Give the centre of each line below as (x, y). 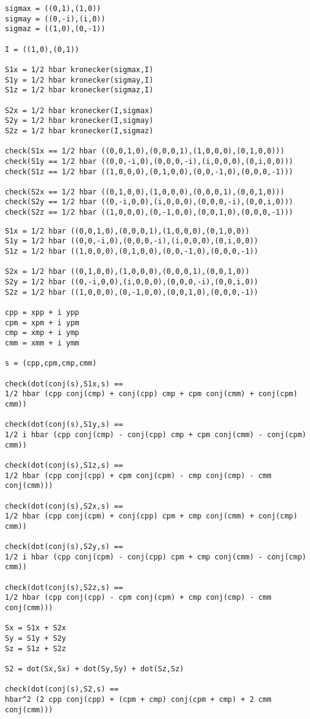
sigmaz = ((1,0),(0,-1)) (55, 29)
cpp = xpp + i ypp (42, 313)
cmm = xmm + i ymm (42, 343)
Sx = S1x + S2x (36, 628)
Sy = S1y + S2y (36, 639)
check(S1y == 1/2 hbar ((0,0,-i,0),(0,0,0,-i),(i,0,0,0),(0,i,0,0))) (149, 161)
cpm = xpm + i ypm (42, 323)
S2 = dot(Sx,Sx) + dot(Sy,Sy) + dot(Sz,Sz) (95, 669)
